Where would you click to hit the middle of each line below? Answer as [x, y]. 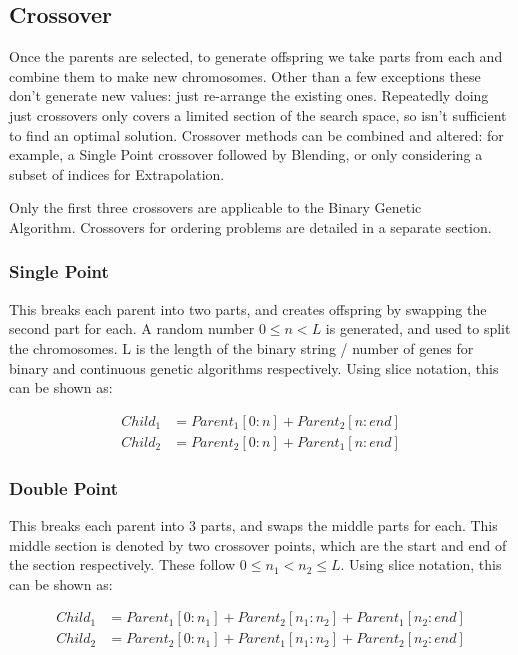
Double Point [64, 487]
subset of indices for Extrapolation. [117, 173]
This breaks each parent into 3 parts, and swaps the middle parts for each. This [253, 525]
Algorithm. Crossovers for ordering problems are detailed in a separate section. [250, 226]
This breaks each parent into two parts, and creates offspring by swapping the [248, 308]
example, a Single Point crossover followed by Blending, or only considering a [246, 154]
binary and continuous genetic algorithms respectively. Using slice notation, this [254, 367]
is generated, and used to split [418, 328]
